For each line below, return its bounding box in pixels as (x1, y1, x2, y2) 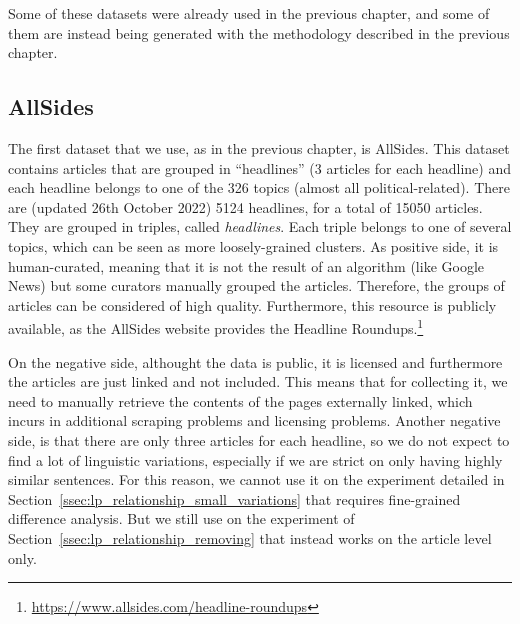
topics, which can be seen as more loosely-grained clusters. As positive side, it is (8, 235, 499, 256)
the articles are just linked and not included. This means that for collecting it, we (8, 371, 508, 392)
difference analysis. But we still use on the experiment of (8, 508, 355, 529)
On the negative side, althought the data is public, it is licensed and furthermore (8, 351, 503, 372)
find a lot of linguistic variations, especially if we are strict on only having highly (8, 449, 503, 470)
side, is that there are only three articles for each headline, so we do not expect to (8, 429, 510, 450)
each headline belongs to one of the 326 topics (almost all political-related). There (8, 177, 510, 198)
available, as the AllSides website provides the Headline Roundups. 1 (8, 315, 424, 338)
